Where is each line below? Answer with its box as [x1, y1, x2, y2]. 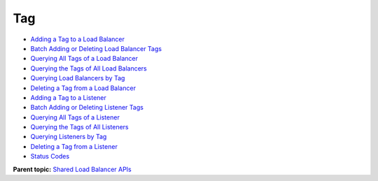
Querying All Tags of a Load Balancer [30, 55, 138, 63]
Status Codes [30, 152, 70, 161]
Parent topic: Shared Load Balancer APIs [13, 165, 132, 173]
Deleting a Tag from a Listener [30, 142, 118, 150]
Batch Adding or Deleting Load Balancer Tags [30, 44, 162, 52]
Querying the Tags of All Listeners [30, 123, 129, 131]
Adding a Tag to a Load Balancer [30, 35, 125, 43]
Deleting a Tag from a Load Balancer [30, 84, 136, 92]
